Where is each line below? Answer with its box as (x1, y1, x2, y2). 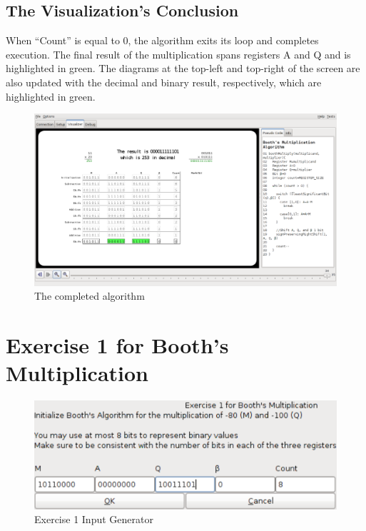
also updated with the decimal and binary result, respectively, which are (6, 74, 322, 89)
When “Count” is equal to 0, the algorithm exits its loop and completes (6, 33, 319, 48)
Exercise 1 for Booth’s (6, 330, 229, 359)
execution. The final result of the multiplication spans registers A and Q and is (6, 46, 351, 61)
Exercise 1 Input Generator (34, 512, 153, 527)
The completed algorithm (34, 288, 145, 303)
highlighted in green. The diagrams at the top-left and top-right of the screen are (6, 61, 360, 76)
